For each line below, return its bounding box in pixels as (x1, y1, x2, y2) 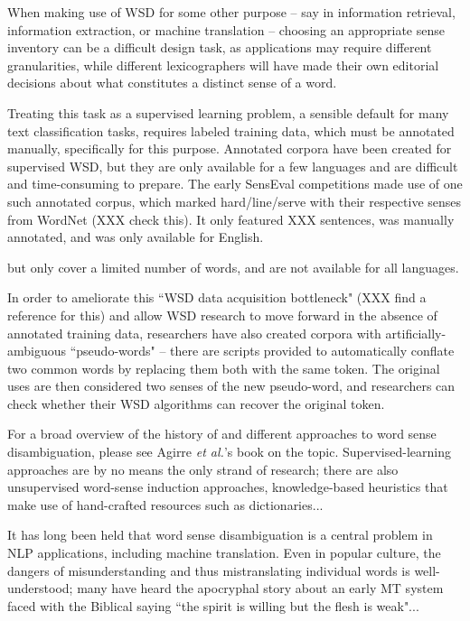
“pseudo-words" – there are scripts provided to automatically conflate (70, 341, 455, 360)
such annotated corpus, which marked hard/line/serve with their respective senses (7, 191, 462, 210)
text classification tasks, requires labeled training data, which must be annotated (7, 121, 455, 140)
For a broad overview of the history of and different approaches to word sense (7, 424, 437, 443)
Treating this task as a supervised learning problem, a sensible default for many (7, 103, 449, 122)
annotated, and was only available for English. (7, 227, 264, 246)
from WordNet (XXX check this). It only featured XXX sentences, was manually (7, 209, 455, 228)
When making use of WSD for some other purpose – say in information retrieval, (7, 3, 456, 21)
